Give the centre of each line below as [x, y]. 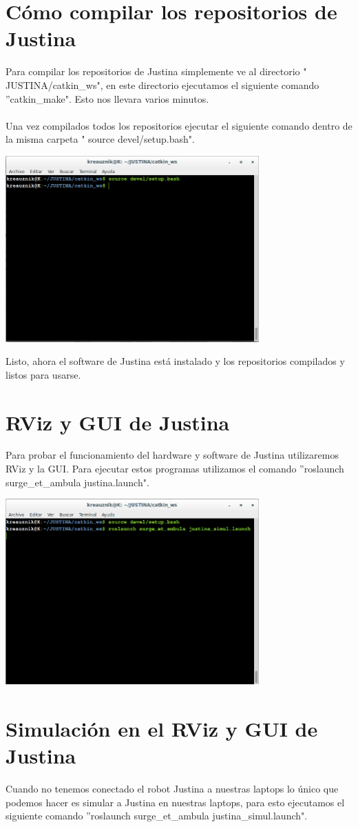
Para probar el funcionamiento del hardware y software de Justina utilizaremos [172, 455]
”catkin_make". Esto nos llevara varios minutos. [107, 98]
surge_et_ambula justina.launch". [77, 482]
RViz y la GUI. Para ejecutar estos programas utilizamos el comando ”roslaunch [175, 469]
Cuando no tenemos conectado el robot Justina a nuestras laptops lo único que [172, 789]
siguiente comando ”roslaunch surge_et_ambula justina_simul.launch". [157, 816]
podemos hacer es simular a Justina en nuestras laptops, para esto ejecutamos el [175, 802]
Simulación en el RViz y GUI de [162, 729]
